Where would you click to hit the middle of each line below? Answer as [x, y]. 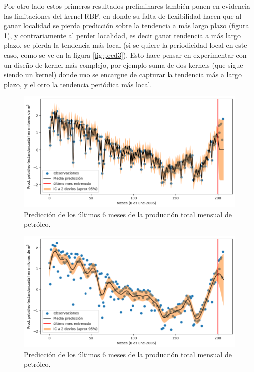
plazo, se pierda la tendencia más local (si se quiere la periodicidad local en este [126, 45]
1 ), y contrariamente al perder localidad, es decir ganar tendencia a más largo [123, 35]
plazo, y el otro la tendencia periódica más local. [78, 84]
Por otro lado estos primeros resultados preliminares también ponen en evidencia [127, 6]
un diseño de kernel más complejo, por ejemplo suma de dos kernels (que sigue [124, 64]
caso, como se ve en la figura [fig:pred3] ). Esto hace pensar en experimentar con [125, 55]
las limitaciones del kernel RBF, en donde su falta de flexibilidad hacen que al [123, 16]
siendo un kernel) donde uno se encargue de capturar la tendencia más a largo [123, 74]
